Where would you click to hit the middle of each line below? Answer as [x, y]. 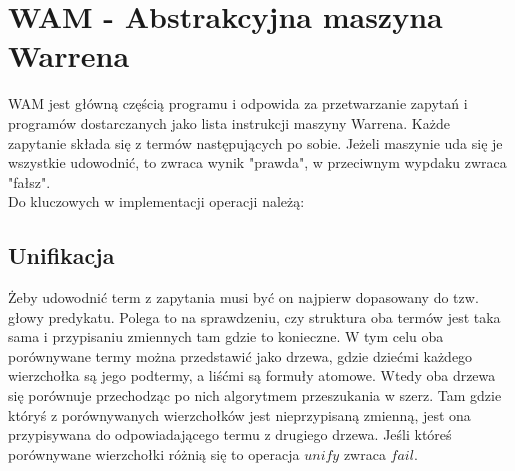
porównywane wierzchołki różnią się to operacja [154, 453]
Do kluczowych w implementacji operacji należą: [156, 201]
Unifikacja [61, 255]
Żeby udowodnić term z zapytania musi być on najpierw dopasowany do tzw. [243, 297]
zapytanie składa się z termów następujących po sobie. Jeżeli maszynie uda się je [255, 142]
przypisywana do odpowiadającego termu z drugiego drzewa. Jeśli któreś [230, 434]
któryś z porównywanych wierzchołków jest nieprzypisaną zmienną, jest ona [239, 414]
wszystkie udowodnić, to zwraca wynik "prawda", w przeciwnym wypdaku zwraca [257, 162]
